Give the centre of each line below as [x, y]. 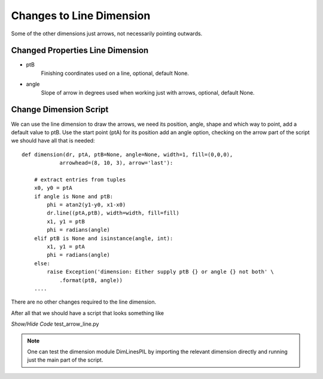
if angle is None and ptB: [74, 196]
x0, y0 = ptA [53, 188]
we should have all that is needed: [53, 141]
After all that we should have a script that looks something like [88, 313]
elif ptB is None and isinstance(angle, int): [103, 238]
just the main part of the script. [65, 360]
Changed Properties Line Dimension [80, 51]
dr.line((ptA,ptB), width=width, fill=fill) [113, 213]
